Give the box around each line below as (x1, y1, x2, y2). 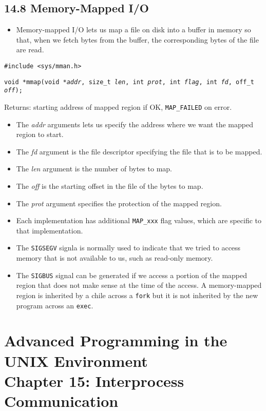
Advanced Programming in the (4, 330, 227, 351)
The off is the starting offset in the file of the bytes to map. (16, 180, 203, 191)
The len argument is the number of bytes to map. (16, 163, 172, 174)
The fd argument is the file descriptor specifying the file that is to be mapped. (16, 146, 262, 156)
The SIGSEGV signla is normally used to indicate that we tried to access (16, 242, 241, 253)
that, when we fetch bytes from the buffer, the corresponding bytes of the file (16, 34, 259, 45)
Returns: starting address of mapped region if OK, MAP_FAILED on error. (4, 101, 232, 112)
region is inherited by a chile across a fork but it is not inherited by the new (16, 289, 258, 300)
